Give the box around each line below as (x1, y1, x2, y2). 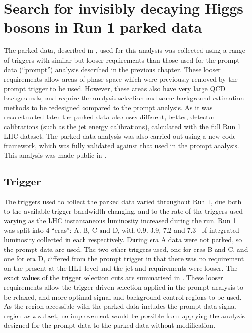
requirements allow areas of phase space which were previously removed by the (4, 74, 238, 84)
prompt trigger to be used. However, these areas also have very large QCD (4, 83, 226, 93)
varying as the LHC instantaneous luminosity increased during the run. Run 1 (4, 215, 236, 225)
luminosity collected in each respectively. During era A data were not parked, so (4, 234, 242, 245)
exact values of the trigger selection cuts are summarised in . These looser (4, 272, 223, 283)
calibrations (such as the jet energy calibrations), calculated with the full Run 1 (4, 121, 241, 132)
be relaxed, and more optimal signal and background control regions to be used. (4, 291, 242, 301)
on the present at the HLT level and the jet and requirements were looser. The (4, 263, 238, 273)
